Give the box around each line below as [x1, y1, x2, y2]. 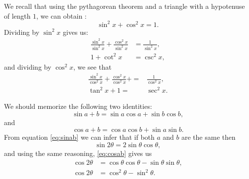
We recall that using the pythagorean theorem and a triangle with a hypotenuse [4, 1, 245, 11]
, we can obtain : [36, 10, 87, 21]
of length [4, 10, 31, 21]
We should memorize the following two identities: [4, 101, 152, 111]
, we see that [73, 61, 112, 72]
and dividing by [4, 61, 52, 72]
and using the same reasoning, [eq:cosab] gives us [4, 148, 152, 158]
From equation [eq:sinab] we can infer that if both [4, 132, 155, 142]
